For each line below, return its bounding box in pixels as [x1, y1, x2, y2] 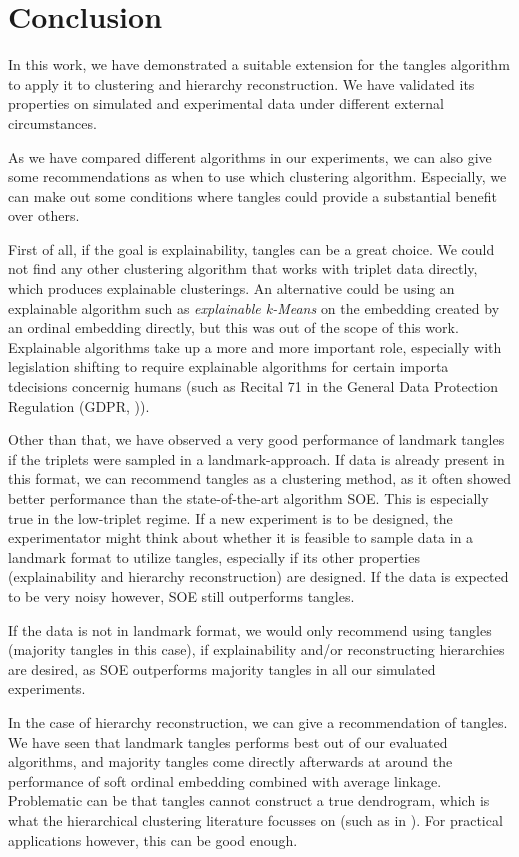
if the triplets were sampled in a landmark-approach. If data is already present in [8, 448, 505, 469]
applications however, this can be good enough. [8, 829, 298, 850]
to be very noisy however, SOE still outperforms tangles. [8, 585, 355, 606]
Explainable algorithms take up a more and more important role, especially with [8, 336, 502, 357]
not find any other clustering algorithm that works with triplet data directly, [8, 258, 478, 279]
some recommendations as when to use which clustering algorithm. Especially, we [8, 166, 507, 187]
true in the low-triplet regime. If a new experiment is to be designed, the [8, 507, 453, 528]
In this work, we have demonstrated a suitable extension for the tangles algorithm [8, 54, 510, 75]
